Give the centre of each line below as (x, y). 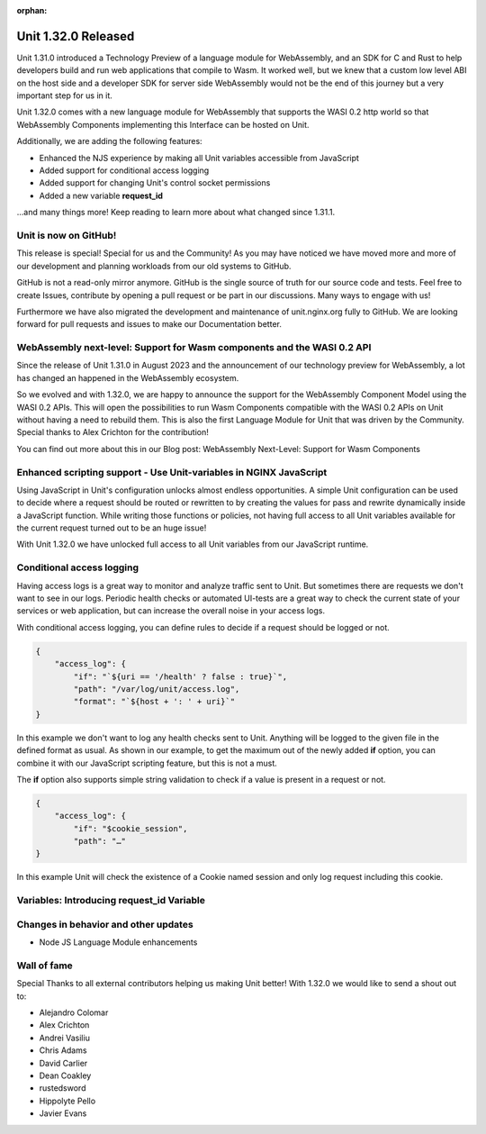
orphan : (32, 10)
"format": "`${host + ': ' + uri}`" (154, 702)
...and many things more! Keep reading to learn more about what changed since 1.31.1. (176, 213)
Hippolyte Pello (67, 1101)
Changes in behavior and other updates (105, 924)
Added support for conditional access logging (124, 170)
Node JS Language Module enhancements (118, 942)
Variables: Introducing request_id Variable (111, 901)
